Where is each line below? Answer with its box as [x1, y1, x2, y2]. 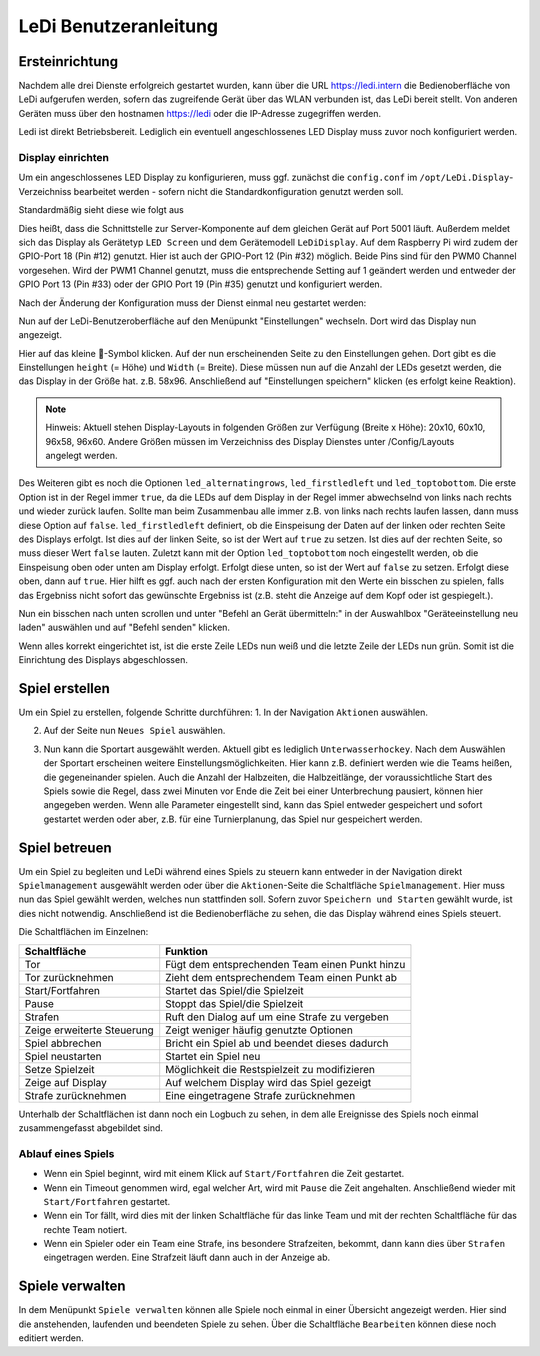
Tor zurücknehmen [24, 970, 114, 984]
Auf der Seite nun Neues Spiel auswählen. [43, 725, 226, 737]
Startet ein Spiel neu [165, 1049, 261, 1063]
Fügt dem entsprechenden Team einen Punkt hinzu [165, 957, 406, 971]
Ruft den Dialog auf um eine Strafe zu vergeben [165, 1010, 389, 1024]
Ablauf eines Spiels [18, 1146, 115, 1160]
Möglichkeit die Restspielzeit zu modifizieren [165, 1062, 375, 1076]
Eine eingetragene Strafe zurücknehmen [165, 1088, 356, 1102]
